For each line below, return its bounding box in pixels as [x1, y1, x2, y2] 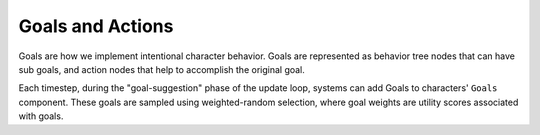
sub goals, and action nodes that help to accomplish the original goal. [18, 63, 305, 75]
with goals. [18, 110, 64, 122]
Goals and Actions [18, 15, 174, 37]
